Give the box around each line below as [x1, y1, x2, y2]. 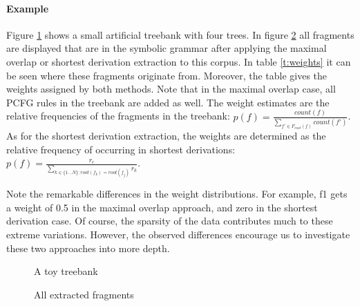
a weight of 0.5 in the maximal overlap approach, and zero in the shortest [6, 200, 318, 214]
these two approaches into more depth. [6, 240, 170, 255]
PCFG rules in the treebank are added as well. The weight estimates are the [6, 95, 330, 109]
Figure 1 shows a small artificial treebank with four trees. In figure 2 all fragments [6, 27, 354, 41]
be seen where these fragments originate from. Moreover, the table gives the [6, 68, 328, 82]
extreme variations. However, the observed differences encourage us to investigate [6, 227, 350, 242]
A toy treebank [34, 264, 98, 278]
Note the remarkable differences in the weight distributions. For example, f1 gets [6, 187, 348, 201]
